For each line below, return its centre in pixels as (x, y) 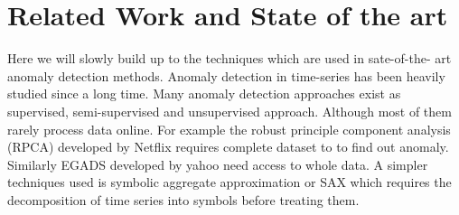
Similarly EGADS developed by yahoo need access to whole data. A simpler (218, 164)
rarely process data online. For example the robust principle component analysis (229, 129)
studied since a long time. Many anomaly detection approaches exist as (204, 93)
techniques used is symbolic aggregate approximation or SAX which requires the (229, 182)
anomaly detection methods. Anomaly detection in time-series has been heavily (226, 75)
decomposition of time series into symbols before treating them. (183, 199)
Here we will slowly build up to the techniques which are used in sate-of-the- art (229, 58)
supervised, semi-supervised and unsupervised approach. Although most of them (229, 111)
